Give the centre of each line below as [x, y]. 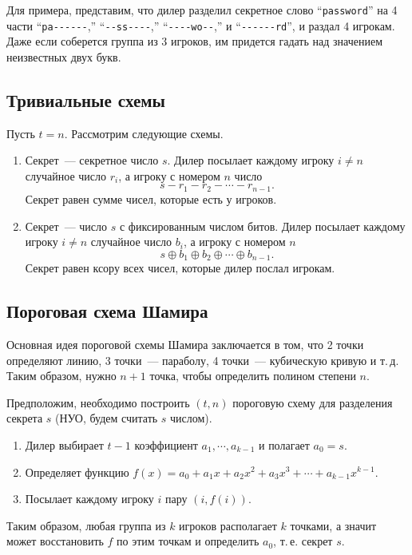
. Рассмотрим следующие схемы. [144, 133]
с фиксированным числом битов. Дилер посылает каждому [262, 226]
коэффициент [166, 444]
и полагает [284, 444]
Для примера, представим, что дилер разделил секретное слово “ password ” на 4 [202, 10]
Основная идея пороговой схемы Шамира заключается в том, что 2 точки [185, 344]
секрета [25, 418]
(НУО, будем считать [107, 418]
